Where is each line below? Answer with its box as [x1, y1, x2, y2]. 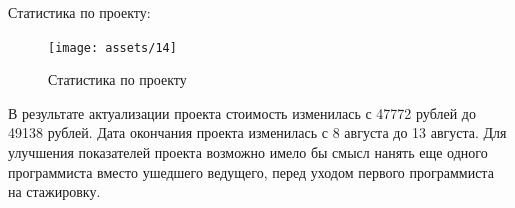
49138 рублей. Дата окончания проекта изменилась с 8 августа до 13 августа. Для [8, 122, 507, 143]
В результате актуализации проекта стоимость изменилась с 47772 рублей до [8, 102, 476, 123]
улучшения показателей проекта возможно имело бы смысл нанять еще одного [8, 142, 488, 163]
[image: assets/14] [48, 40, 177, 55]
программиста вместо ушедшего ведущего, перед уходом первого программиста [8, 161, 494, 182]
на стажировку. [8, 181, 101, 202]
